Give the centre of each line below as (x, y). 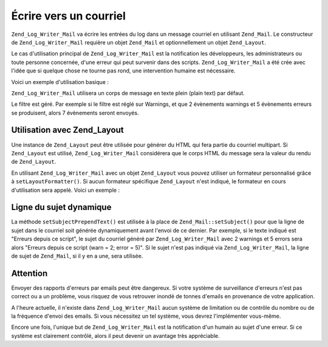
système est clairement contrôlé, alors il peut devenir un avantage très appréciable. (115, 335)
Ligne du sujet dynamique (61, 207)
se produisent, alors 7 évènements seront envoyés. (75, 113)
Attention (29, 273)
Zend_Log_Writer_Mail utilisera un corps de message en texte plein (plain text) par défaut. (128, 93)
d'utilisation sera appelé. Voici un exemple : (66, 190)
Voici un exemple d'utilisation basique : (60, 82)
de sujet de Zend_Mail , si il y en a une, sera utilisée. (77, 256)
